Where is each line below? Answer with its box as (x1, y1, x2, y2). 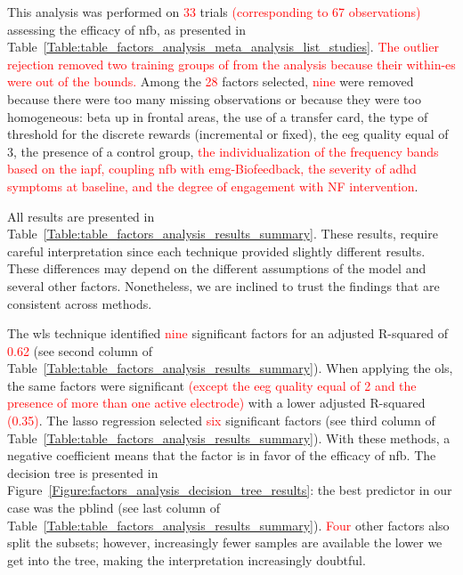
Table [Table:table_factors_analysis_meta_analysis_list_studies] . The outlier (7, 37, 439, 56)
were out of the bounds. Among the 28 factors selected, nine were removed (7, 72, 414, 91)
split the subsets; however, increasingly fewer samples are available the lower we (7, 533, 443, 552)
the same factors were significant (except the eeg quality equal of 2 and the (7, 376, 417, 394)
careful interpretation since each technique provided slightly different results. (7, 241, 426, 260)
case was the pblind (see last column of (7, 498, 221, 517)
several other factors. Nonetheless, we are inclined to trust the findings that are (7, 276, 440, 295)
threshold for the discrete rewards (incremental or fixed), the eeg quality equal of (7, 125, 449, 143)
